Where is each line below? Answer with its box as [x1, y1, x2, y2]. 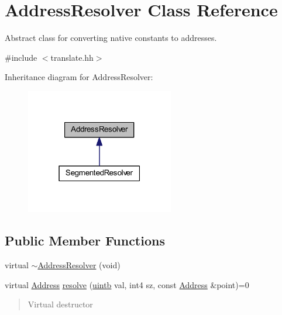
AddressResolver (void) [37, 259, 121, 271]
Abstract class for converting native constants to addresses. [5, 32, 217, 44]
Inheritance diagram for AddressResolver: [5, 71, 153, 83]
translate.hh [50, 51, 94, 63]
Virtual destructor [27, 298, 93, 310]
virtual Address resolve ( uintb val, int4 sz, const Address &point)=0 [5, 278, 249, 290]
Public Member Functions [5, 231, 165, 250]
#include [5, 51, 37, 63]
